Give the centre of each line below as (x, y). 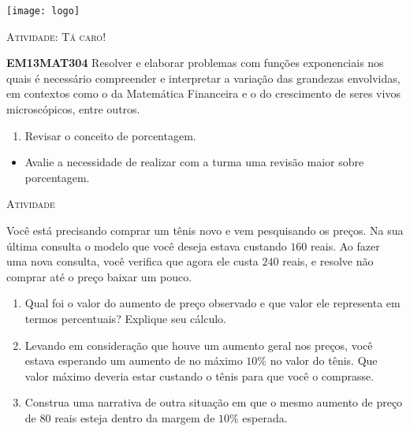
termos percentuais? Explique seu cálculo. (126, 318)
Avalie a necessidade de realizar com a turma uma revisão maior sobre (194, 162)
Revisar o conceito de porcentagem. (110, 135)
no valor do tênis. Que (324, 360)
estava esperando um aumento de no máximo (134, 360)
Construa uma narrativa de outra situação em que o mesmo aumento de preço (214, 402)
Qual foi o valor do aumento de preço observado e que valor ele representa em (212, 303)
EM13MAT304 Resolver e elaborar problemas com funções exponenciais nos (195, 63)
